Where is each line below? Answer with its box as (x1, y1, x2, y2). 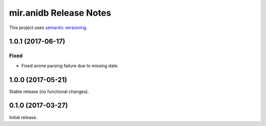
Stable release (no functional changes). (9, 89, 89, 94)
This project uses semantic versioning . (9, 25, 88, 31)
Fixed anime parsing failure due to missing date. (21, 63, 119, 68)
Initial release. (9, 114, 37, 120)
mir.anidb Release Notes (9, 7, 111, 18)
